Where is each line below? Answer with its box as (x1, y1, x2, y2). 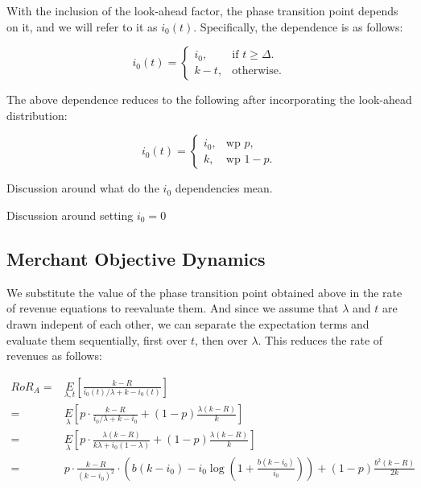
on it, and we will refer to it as (6, 18, 158, 35)
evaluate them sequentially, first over (6, 331, 188, 348)
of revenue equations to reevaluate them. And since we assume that (6, 300, 339, 316)
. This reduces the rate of (258, 331, 383, 348)
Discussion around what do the (6, 180, 159, 196)
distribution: (6, 106, 68, 123)
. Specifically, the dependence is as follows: (193, 18, 403, 35)
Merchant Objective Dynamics (6, 246, 266, 271)
